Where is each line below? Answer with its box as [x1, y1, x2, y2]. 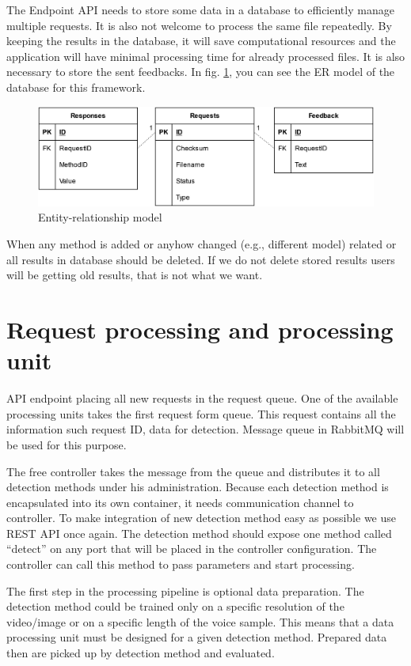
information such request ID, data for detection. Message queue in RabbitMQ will [6, 421, 405, 437]
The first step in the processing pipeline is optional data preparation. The [6, 582, 364, 599]
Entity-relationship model [38, 209, 162, 225]
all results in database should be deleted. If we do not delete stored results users [6, 251, 395, 267]
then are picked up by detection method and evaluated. [6, 645, 275, 661]
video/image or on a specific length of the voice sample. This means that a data [6, 613, 394, 630]
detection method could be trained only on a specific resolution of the [6, 598, 344, 615]
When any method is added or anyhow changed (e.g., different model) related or [6, 236, 397, 252]
